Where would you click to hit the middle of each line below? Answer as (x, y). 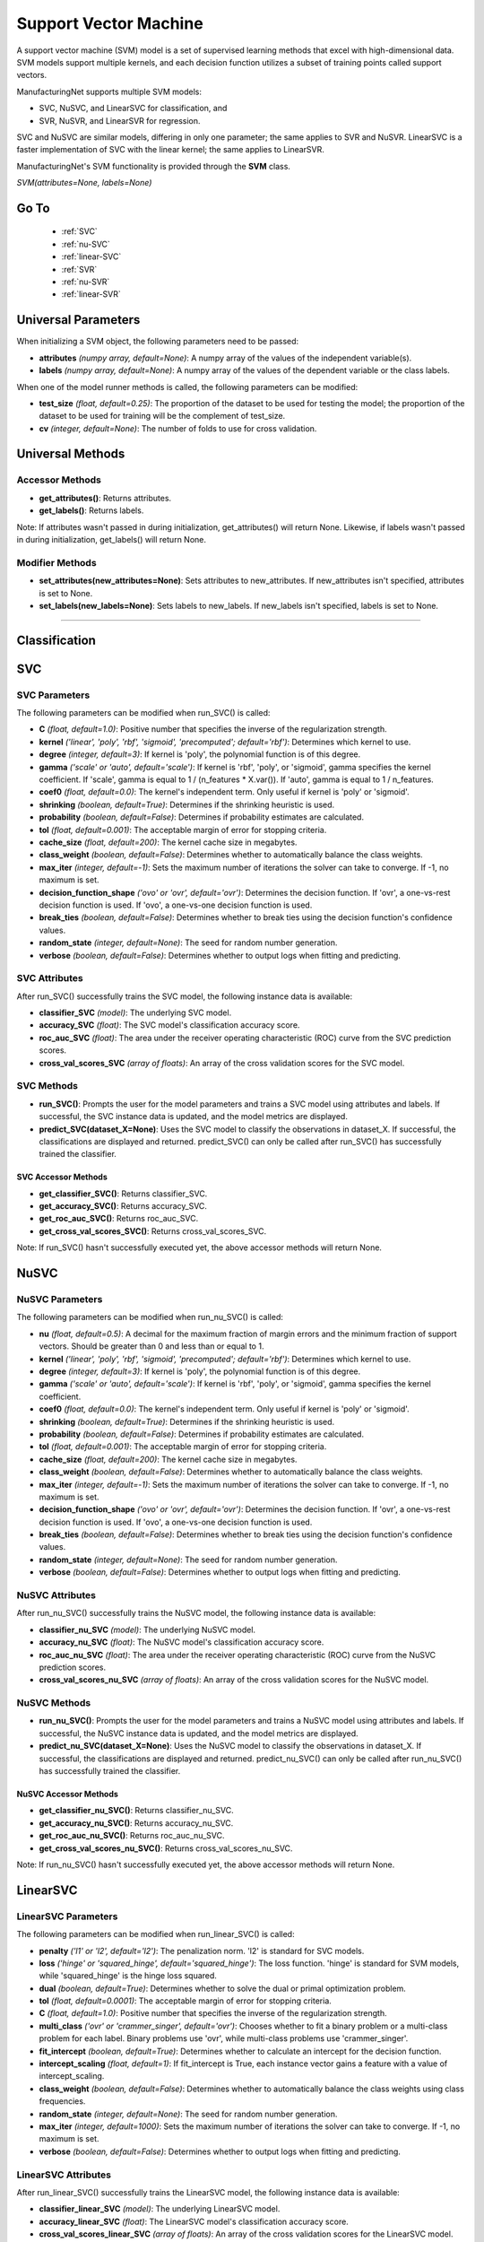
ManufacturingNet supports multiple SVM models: (109, 91)
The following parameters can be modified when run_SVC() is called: (143, 713)
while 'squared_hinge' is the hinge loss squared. (128, 1976)
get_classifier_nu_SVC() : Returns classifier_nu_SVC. (136, 1811)
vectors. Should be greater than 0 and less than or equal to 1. (151, 1346)
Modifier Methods (57, 562)
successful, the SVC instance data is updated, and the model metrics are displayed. (194, 1117)
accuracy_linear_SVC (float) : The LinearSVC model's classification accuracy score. (194, 2221)
